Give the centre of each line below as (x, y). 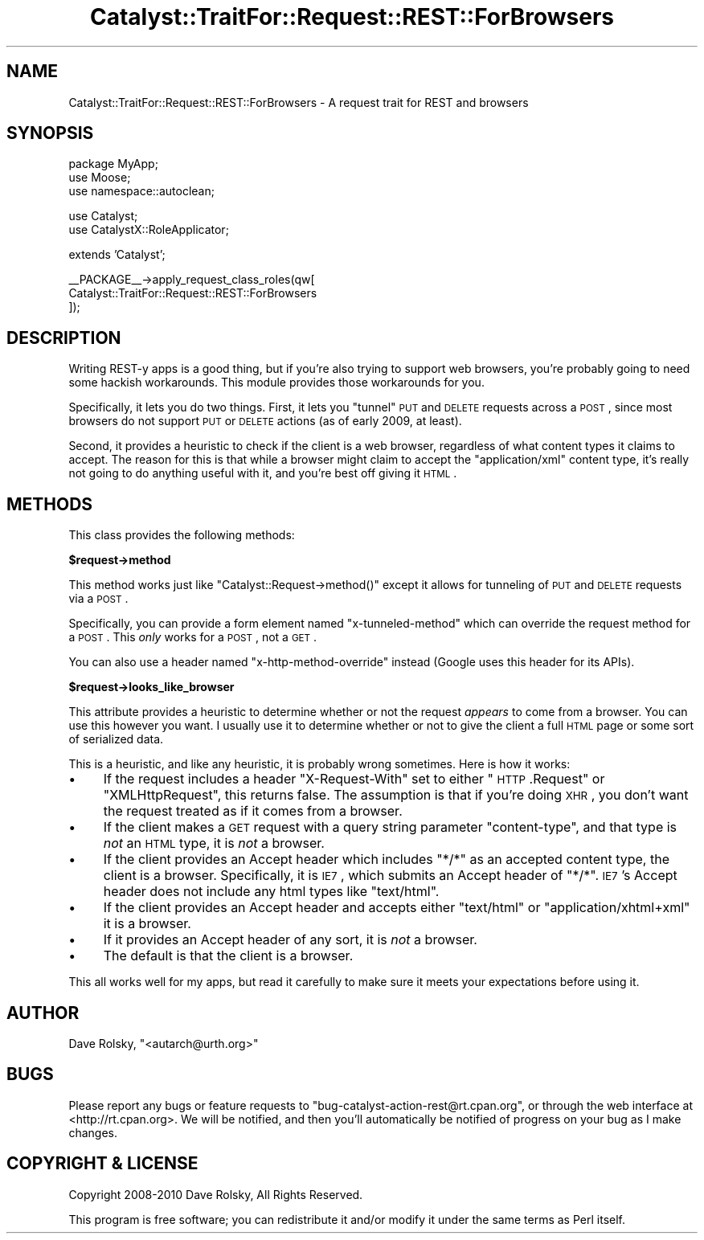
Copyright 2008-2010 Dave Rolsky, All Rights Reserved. (216, 1194)
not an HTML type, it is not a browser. (214, 843)
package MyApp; (113, 164)
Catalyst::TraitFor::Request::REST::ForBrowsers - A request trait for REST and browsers (299, 102)
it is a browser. (147, 924)
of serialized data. (116, 739)
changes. (93, 1132)
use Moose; (100, 178)
